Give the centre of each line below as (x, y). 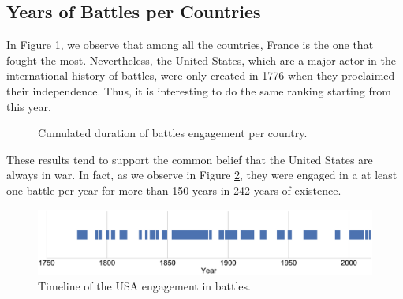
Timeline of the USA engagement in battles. (144, 285)
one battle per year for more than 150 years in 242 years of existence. (174, 190)
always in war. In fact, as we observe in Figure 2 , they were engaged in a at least (202, 175)
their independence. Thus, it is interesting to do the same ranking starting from (199, 90)
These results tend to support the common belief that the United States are (190, 159)
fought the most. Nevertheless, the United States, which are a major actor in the (201, 60)
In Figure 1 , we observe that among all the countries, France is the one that (190, 45)
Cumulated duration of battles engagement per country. (173, 133)
